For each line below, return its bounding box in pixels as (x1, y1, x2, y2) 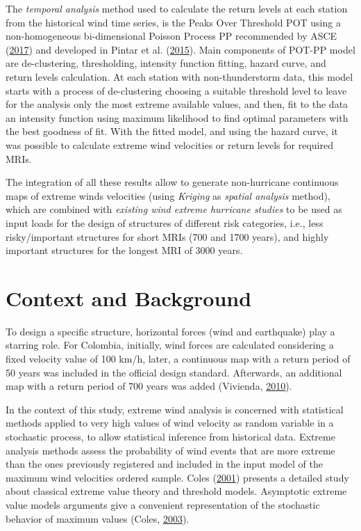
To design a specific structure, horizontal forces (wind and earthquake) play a (6, 324, 335, 338)
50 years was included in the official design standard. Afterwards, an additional (6, 365, 342, 379)
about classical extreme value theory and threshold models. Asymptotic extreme (6, 484, 347, 498)
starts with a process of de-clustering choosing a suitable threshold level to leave (6, 83, 347, 97)
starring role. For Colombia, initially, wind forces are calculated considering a (6, 338, 334, 352)
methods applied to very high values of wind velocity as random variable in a (6, 415, 334, 430)
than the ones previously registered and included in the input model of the (6, 457, 323, 471)
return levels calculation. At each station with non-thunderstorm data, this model (6, 69, 353, 84)
